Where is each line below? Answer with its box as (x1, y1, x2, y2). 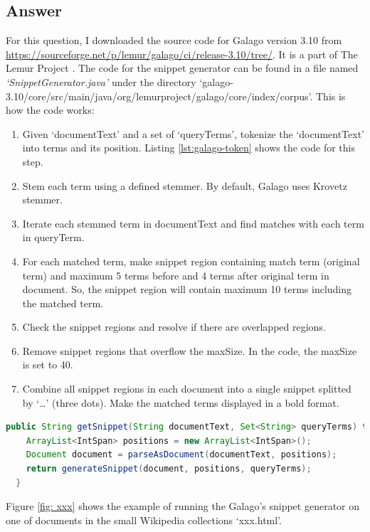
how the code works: (6, 102, 95, 117)
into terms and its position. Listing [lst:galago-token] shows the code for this (22, 140, 355, 155)
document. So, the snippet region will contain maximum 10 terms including (22, 282, 352, 297)
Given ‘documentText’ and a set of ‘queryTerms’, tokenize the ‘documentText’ (22, 126, 365, 141)
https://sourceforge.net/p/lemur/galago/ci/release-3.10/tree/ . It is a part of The (6, 46, 358, 61)
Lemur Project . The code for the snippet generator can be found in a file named (6, 60, 359, 75)
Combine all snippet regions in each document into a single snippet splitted (22, 381, 351, 396)
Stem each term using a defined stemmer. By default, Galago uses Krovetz (22, 178, 347, 193)
